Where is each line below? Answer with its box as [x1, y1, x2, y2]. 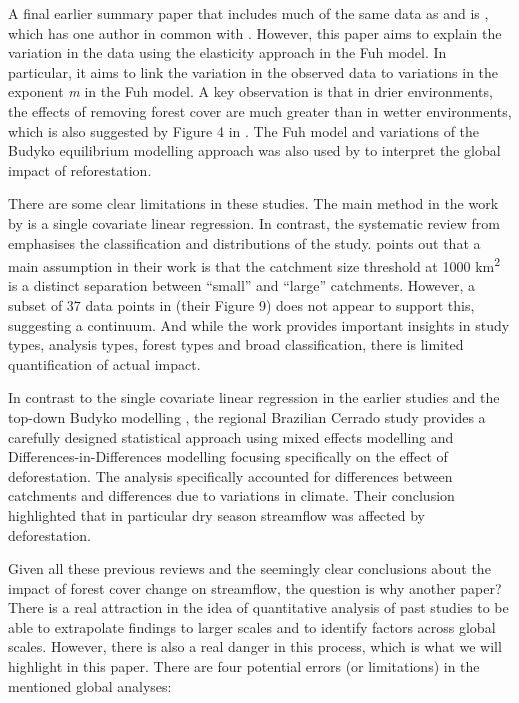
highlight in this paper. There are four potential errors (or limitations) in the [8, 656, 480, 677]
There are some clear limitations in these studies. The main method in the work [8, 193, 499, 214]
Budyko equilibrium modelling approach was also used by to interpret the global [8, 140, 501, 161]
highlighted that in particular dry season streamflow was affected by [8, 504, 425, 525]
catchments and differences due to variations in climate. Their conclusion [8, 485, 455, 506]
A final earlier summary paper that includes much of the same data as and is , [8, 3, 489, 23]
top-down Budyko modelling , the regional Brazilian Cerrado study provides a [8, 406, 486, 427]
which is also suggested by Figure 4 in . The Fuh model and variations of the [8, 120, 480, 141]
